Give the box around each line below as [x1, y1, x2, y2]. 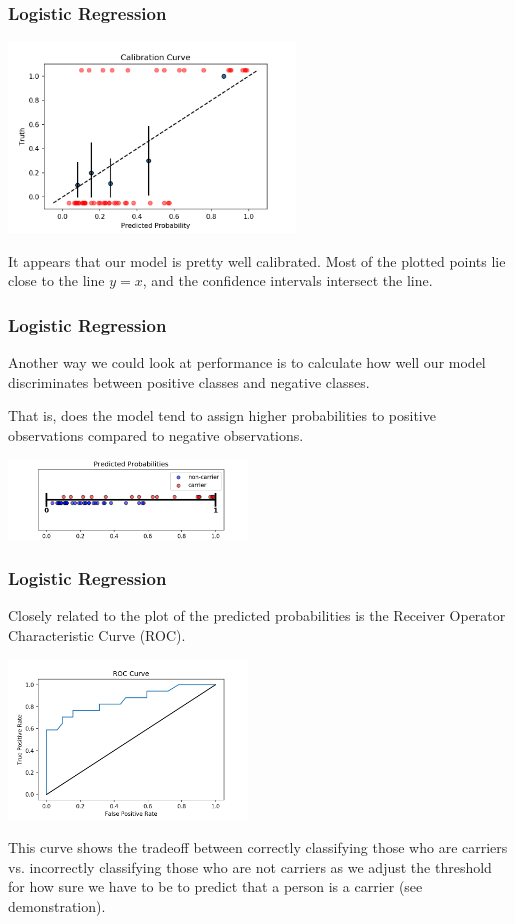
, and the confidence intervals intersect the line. [142, 270, 433, 291]
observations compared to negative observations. [8, 425, 304, 445]
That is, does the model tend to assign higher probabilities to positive [8, 405, 436, 426]
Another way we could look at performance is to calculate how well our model [8, 352, 486, 373]
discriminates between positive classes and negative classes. [8, 371, 370, 392]
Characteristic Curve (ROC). [8, 625, 186, 645]
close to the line [8, 270, 105, 291]
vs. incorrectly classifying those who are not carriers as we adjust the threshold [8, 856, 492, 877]
